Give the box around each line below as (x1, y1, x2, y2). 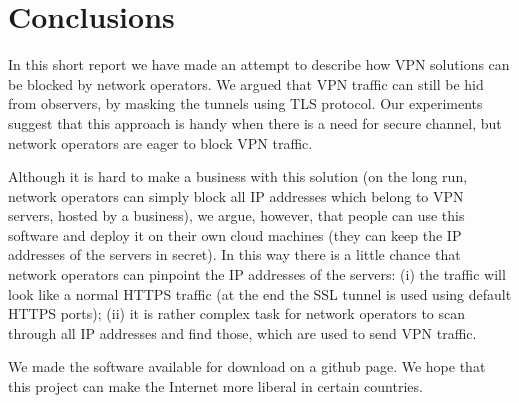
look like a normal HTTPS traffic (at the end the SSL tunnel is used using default (8, 283, 512, 304)
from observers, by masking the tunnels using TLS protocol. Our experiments (8, 93, 483, 114)
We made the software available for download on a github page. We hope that (8, 356, 486, 377)
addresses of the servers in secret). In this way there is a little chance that (8, 244, 461, 265)
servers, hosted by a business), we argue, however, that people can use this (8, 205, 465, 226)
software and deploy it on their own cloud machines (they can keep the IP (8, 224, 462, 245)
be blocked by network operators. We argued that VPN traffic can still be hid (8, 73, 484, 94)
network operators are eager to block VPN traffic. (8, 132, 313, 153)
